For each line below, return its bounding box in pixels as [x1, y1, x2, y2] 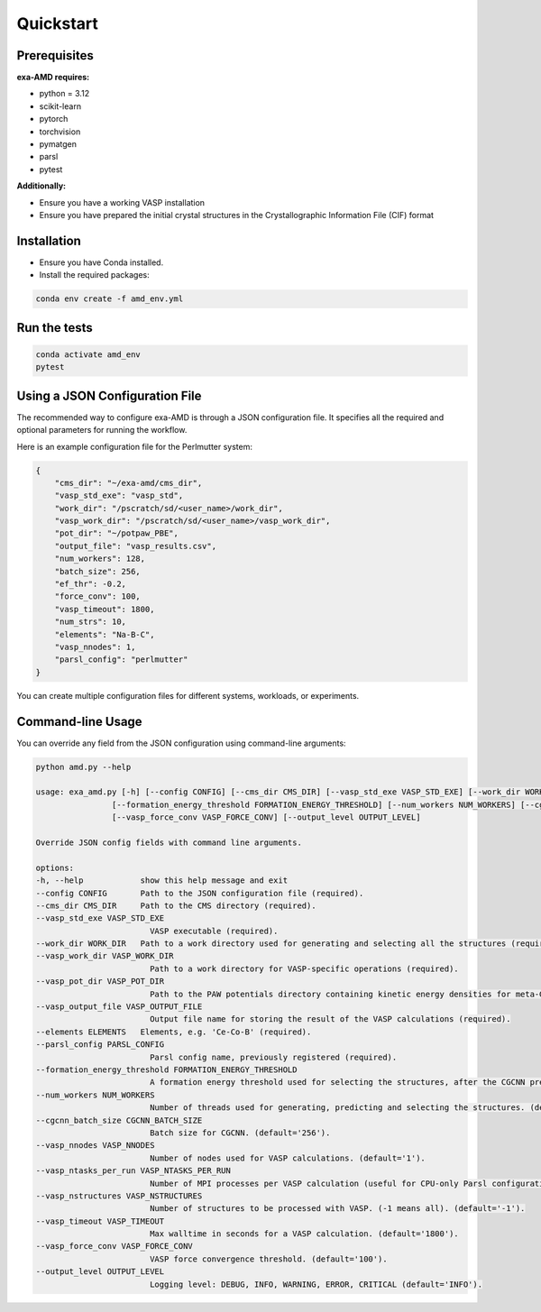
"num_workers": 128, [54, 554, 146, 564]
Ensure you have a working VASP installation [39, 197, 206, 207]
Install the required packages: [39, 270, 151, 280]
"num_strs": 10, [54, 617, 126, 627]
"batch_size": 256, [54, 566, 142, 576]
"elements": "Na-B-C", [54, 629, 155, 639]
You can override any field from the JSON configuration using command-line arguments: [16, 738, 346, 748]
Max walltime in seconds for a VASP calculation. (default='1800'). [149, 1229, 459, 1239]
